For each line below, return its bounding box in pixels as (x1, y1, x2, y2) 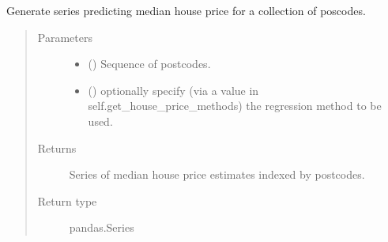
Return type (37, 192, 97, 209)
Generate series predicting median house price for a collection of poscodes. (6, 2, 366, 18)
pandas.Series (69, 219, 134, 236)
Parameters (37, 28, 92, 45)
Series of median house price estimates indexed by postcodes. (69, 166, 365, 183)
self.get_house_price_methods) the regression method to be (88, 97, 382, 114)
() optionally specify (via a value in (88, 81, 259, 98)
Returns (37, 139, 77, 156)
